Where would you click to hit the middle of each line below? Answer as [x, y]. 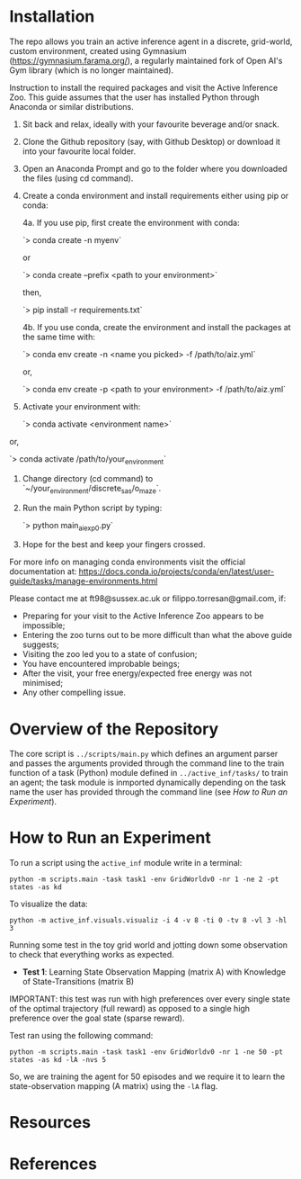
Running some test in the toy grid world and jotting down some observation [149, 945]
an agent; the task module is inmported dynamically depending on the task [147, 783]
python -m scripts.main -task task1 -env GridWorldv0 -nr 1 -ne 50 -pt [146, 1052]
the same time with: [59, 337]
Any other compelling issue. [74, 693]
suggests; [41, 644]
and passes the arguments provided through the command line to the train [147, 763]
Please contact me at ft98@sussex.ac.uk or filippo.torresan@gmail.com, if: [148, 598]
